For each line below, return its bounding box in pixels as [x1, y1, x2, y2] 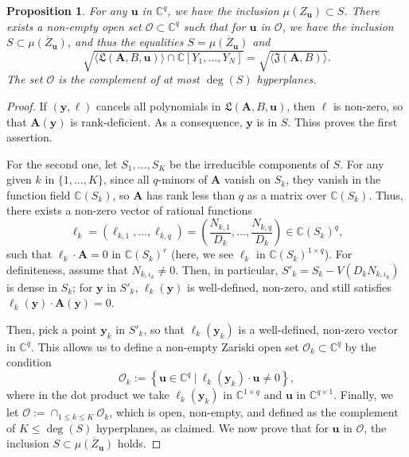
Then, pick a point [6, 320, 97, 337]
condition [6, 354, 52, 370]
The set [6, 71, 43, 87]
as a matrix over [247, 186, 327, 203]
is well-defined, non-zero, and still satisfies [187, 278, 391, 295]
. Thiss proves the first [287, 113, 398, 130]
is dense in [6, 278, 57, 295]
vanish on [224, 171, 271, 188]
